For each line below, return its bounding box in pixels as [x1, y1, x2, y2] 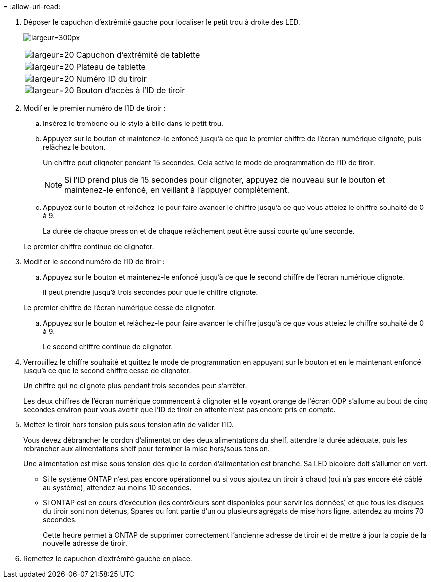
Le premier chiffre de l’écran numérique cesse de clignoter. [23, 303, 216, 312]
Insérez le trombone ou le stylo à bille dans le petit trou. [43, 119, 224, 127]
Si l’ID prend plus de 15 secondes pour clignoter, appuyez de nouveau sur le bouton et [64, 175, 385, 185]
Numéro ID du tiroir [76, 74, 147, 83]
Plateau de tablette [76, 62, 146, 72]
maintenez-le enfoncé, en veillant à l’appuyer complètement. [64, 185, 290, 195]
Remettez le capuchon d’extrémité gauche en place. [23, 554, 192, 563]
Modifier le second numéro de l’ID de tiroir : [23, 257, 165, 266]
